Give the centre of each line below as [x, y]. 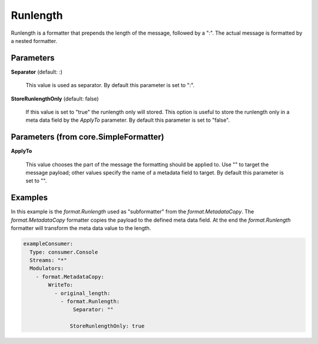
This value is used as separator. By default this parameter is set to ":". [110, 85]
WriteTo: [61, 285]
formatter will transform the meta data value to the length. [81, 228]
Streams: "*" [48, 260]
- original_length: [82, 293]
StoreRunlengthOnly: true [107, 326]
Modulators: [47, 268]
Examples [29, 198]
